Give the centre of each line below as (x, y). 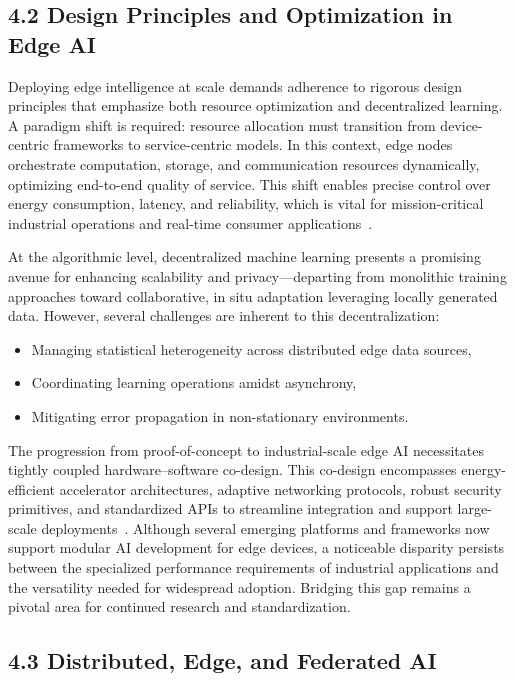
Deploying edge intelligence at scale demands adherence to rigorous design (235, 85)
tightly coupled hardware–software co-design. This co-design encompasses (232, 469)
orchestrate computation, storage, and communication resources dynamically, (244, 163)
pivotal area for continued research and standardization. (179, 606)
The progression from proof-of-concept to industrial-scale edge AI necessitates (246, 449)
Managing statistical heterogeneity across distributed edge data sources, (251, 348)
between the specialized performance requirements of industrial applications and (253, 567)
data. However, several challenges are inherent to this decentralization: (224, 315)
